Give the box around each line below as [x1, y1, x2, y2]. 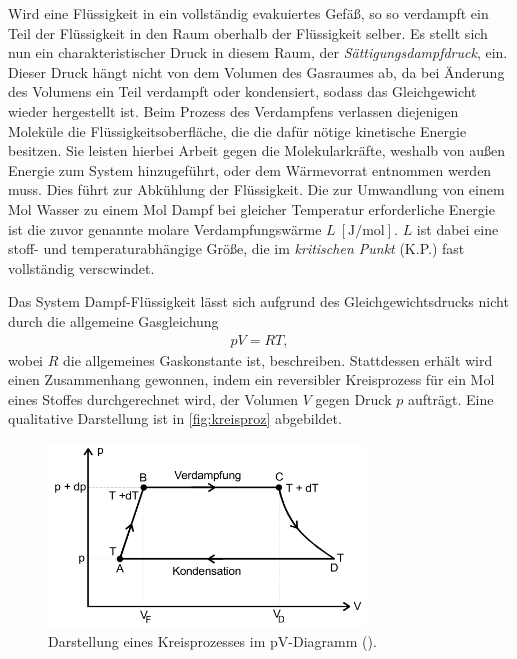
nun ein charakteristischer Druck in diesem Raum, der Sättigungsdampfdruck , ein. [8, 42, 508, 63]
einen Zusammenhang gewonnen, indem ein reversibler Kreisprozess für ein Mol [8, 369, 495, 390]
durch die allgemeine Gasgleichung [8, 310, 219, 331]
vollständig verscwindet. [8, 257, 155, 278]
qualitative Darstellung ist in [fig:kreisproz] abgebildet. [8, 408, 342, 429]
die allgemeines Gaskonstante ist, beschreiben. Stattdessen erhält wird [62, 349, 493, 370]
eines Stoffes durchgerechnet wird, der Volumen [8, 388, 299, 409]
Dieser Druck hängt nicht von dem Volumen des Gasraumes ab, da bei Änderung [8, 61, 505, 82]
